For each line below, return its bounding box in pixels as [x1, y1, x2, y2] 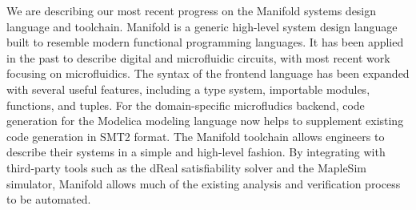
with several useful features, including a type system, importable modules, [6, 80, 370, 97]
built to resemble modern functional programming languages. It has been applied [6, 34, 404, 50]
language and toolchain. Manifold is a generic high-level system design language [6, 18, 398, 34]
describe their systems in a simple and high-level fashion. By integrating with [6, 143, 386, 160]
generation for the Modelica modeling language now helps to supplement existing [6, 112, 404, 129]
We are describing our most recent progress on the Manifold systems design [6, 2, 377, 18]
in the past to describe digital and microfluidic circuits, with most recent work [6, 49, 390, 66]
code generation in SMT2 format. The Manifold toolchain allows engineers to [6, 127, 385, 144]
